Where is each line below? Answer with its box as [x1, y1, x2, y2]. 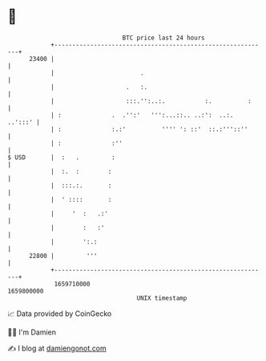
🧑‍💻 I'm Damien [7, 327, 57, 337]
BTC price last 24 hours [122, 34, 205, 42]
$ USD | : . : [7, 153, 115, 162]
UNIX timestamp [136, 293, 187, 302]
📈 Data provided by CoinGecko [7, 309, 112, 318]
